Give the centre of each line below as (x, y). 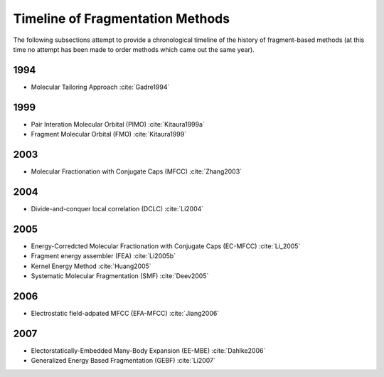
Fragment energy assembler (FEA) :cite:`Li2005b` (103, 256)
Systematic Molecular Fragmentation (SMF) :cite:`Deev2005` (120, 276)
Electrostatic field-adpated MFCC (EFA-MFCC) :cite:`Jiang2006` (125, 313)
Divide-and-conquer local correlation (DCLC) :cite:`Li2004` (117, 208)
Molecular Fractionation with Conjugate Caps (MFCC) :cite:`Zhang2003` (136, 171)
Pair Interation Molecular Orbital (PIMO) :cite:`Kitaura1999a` (118, 124)
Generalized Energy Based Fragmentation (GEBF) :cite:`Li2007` (123, 361)
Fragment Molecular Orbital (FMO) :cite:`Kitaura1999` (109, 134)
